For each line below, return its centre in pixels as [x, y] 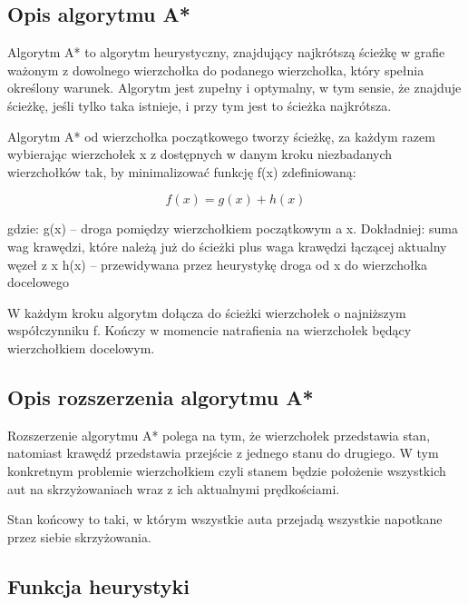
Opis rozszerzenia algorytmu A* [161, 397]
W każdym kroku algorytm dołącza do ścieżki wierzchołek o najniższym [207, 312]
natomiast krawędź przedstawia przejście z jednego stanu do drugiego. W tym [223, 453]
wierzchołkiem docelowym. [81, 347]
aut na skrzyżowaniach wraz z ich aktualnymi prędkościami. [174, 488]
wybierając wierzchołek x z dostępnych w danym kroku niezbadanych [200, 154]
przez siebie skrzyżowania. [79, 536]
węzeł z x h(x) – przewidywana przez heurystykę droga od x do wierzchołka [218, 264]
